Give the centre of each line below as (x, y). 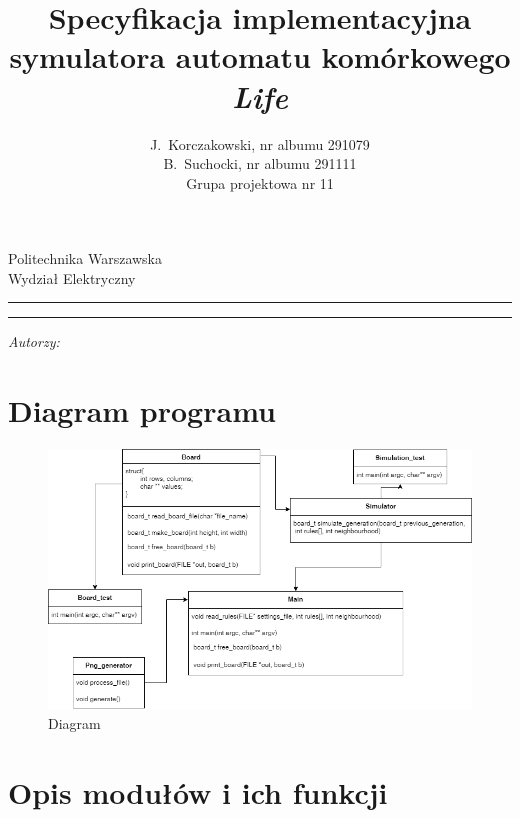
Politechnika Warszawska (85, 258)
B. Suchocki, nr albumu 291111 (260, 163)
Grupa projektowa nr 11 (260, 182)
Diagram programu (142, 410)
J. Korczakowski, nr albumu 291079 (260, 143)
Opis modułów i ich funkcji (198, 792)
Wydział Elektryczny (72, 277)
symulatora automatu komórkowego (260, 56)
